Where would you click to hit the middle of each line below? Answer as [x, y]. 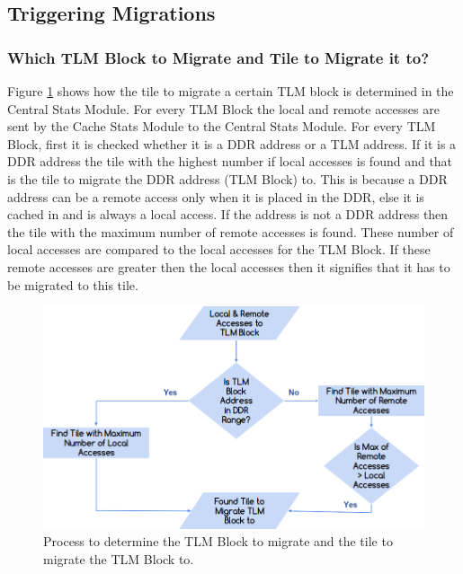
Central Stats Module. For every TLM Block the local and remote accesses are [223, 108]
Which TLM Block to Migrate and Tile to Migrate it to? [218, 57]
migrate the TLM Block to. [119, 559]
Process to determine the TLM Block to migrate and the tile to [218, 541]
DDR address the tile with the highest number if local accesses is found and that [230, 161]
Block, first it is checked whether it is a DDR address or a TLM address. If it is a [232, 143]
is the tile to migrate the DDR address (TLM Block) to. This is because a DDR [227, 178]
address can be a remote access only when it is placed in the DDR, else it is [216, 196]
